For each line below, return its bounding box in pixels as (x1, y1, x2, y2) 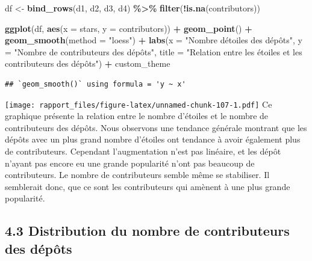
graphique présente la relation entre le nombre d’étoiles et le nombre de (5, 109, 269, 122)
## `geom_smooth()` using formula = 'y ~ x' (5, 79, 186, 88)
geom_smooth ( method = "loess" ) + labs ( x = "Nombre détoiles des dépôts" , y (5, 34, 302, 46)
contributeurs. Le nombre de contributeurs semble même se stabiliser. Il (5, 168, 270, 181)
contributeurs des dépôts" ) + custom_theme (5, 57, 170, 70)
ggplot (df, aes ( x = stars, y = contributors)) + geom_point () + (5, 22, 252, 34)
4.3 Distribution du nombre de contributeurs (5, 221, 290, 240)
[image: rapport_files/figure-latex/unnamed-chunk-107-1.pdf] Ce (5, 97, 272, 110)
